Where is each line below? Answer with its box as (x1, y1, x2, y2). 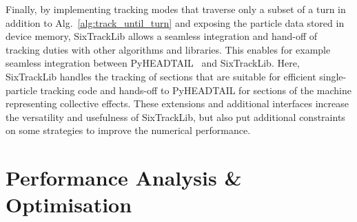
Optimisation (6, 190, 132, 219)
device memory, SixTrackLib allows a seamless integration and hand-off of (6, 29, 318, 43)
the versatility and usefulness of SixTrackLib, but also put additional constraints (6, 109, 345, 124)
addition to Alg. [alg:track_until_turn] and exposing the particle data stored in (6, 15, 345, 30)
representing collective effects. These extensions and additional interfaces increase (6, 96, 349, 111)
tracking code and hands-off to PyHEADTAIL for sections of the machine (40, 82, 352, 97)
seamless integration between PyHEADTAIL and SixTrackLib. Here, (6, 56, 300, 70)
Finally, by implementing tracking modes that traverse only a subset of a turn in (6, 2, 346, 16)
